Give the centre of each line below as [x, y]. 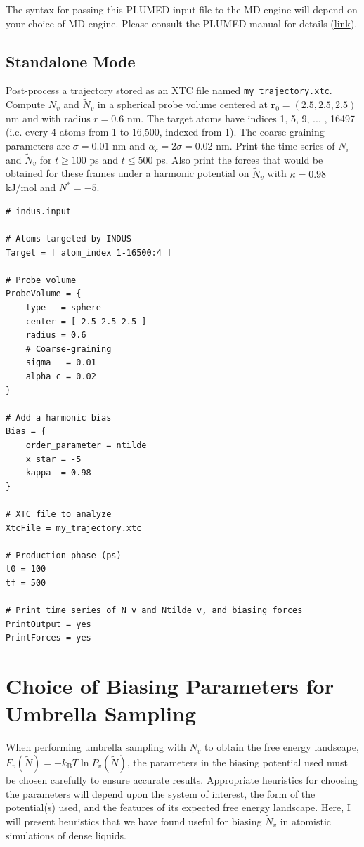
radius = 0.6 [56, 335]
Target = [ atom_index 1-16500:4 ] [89, 252]
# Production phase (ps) [64, 555]
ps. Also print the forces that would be [240, 159]
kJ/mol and [31, 187]
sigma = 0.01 [61, 363]
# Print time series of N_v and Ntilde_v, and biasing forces [154, 611]
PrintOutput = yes [48, 624]
